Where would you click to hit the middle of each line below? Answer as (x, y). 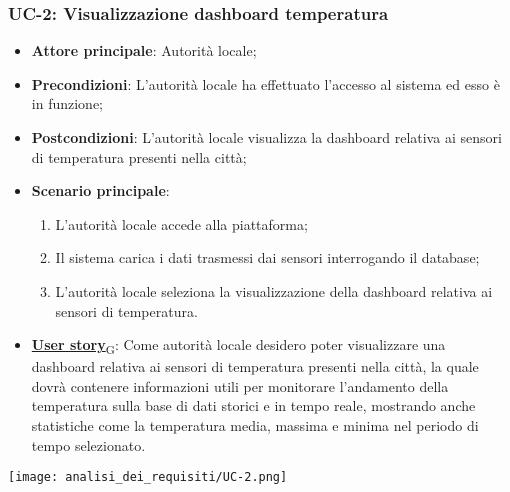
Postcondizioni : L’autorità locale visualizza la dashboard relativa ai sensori (266, 137)
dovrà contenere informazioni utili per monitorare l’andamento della (240, 385)
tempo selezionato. (88, 444)
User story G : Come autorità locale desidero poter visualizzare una (238, 345)
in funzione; (67, 103)
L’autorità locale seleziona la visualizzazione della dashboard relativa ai (274, 290)
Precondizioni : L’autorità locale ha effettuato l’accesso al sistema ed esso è (265, 83)
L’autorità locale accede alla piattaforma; (181, 223)
